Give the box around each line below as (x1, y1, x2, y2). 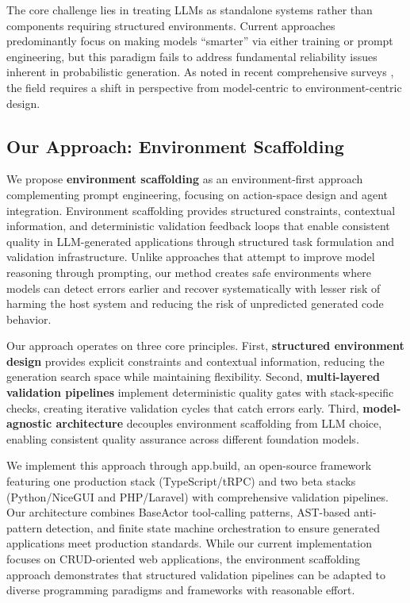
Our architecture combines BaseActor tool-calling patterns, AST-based (6, 504, 351, 520)
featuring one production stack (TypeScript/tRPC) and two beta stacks (6, 473, 356, 490)
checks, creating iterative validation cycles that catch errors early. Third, (6, 399, 359, 416)
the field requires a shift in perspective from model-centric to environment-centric (6, 79, 402, 95)
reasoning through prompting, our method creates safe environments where (6, 263, 371, 280)
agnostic (6, 415, 52, 432)
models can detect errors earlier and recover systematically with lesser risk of (6, 279, 381, 296)
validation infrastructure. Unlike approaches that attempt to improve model (6, 248, 375, 265)
